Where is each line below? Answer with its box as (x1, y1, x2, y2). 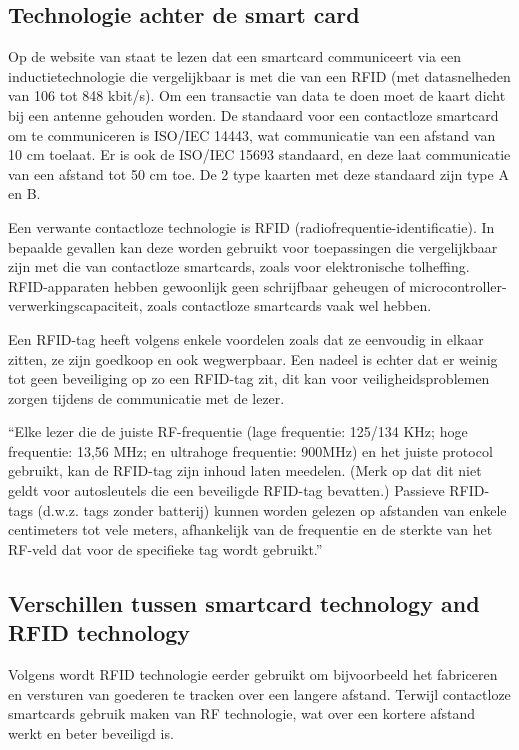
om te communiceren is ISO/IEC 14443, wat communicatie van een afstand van (8, 124, 496, 145)
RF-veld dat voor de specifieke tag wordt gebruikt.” (8, 538, 323, 559)
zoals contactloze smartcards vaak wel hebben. (147, 295, 432, 316)
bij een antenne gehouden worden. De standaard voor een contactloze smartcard (8, 104, 499, 125)
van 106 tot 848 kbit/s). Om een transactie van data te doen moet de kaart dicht (8, 85, 506, 106)
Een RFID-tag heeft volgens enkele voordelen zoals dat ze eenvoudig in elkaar (8, 328, 484, 349)
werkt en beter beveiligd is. (8, 722, 174, 743)
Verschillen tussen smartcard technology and (8, 587, 480, 618)
